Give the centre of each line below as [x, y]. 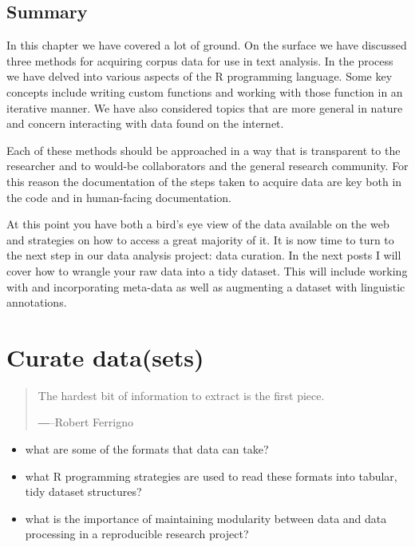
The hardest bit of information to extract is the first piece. [181, 395]
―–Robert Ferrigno [85, 422]
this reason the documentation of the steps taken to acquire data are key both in [204, 181]
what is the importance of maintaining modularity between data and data [206, 518]
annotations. [37, 302]
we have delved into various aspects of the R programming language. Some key [200, 76]
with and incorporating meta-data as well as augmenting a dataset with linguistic [206, 286]
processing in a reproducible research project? [137, 534]
